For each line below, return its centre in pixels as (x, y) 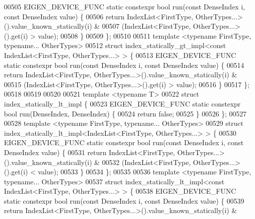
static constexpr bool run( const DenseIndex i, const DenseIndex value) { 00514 (124, 65)
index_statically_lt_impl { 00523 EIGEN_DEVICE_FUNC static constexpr (122, 103)
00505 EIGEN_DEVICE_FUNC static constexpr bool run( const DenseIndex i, (125, 6)
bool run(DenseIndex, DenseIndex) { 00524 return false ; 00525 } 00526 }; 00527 (125, 113)
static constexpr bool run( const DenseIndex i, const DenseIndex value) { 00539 (124, 200)
